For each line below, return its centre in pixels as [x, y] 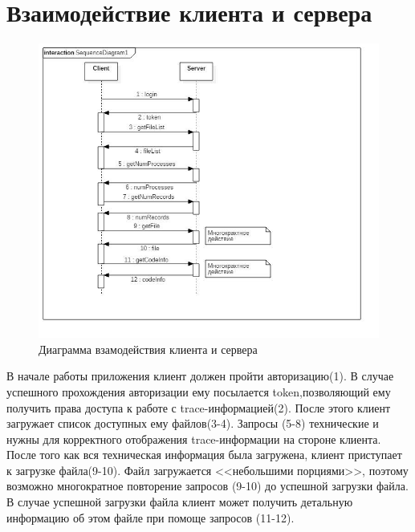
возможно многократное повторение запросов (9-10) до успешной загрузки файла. [207, 486]
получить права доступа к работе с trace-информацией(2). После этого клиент [199, 407]
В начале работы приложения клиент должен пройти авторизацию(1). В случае [200, 376]
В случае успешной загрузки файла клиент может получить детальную [180, 502]
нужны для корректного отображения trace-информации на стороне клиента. [194, 439]
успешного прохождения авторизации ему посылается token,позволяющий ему [199, 391]
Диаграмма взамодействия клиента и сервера [148, 349]
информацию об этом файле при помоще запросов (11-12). [151, 517]
